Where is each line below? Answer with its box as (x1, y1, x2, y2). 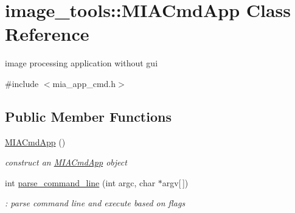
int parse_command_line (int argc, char (5, 176, 156, 189)
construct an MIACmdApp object (5, 156, 127, 169)
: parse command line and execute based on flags (5, 197, 186, 209)
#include (5, 77, 39, 89)
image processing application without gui (5, 57, 158, 69)
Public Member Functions (5, 106, 172, 125)
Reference (5, 21, 89, 46)
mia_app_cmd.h (52, 77, 116, 89)
